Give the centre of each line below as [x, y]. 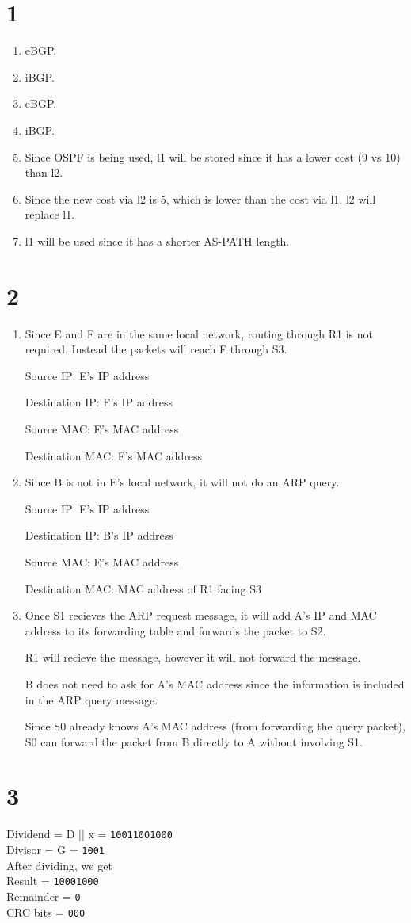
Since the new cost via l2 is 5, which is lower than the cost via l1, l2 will [200, 198]
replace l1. [50, 214]
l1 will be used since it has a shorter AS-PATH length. [157, 240]
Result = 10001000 [53, 881]
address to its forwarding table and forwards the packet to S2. [175, 630]
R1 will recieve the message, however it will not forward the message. [193, 657]
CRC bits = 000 [46, 912]
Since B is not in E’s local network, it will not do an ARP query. [182, 482]
